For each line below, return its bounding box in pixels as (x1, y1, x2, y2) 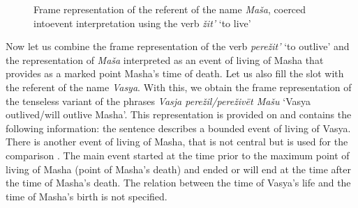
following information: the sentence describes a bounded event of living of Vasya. (6, 120, 351, 135)
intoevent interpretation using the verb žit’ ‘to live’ (33, 15, 251, 30)
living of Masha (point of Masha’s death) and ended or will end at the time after (6, 161, 352, 176)
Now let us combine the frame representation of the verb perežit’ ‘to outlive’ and (6, 39, 350, 54)
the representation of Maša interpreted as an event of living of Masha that (6, 52, 324, 67)
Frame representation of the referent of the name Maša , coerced (33, 2, 306, 16)
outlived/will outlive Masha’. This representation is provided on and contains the (6, 107, 352, 122)
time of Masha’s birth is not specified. (6, 189, 167, 203)
